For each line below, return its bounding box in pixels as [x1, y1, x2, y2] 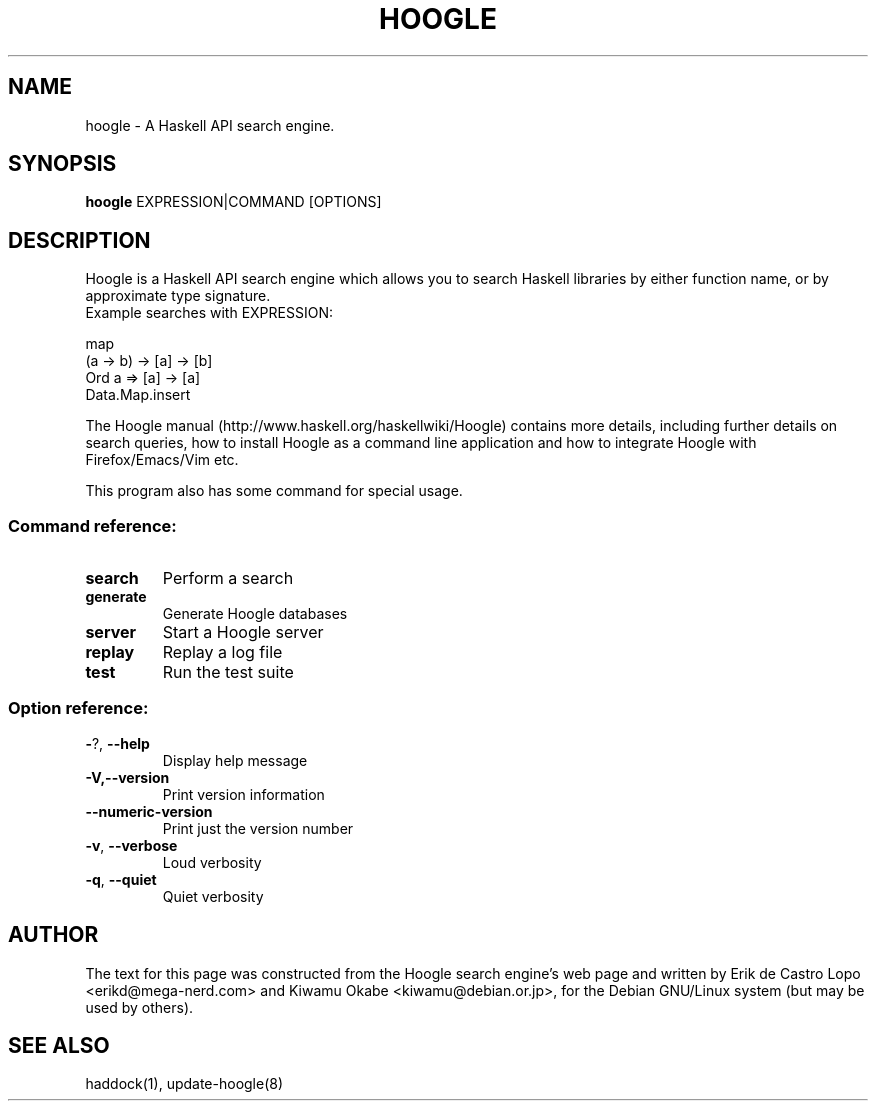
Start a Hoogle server [162, 622, 324, 643]
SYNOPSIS [8, 151, 117, 177]
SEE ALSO [8, 1033, 110, 1059]
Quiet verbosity [162, 887, 264, 905]
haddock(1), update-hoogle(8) [85, 1075, 284, 1093]
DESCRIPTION [8, 227, 151, 253]
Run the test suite [162, 662, 294, 683]
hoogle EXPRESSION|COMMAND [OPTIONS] [85, 193, 382, 211]
